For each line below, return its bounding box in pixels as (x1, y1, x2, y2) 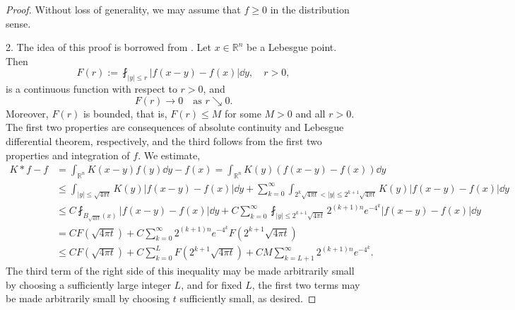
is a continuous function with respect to (6, 81, 177, 96)
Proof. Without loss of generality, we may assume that (6, 2, 241, 16)
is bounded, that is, (83, 105, 167, 120)
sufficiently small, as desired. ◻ (179, 291, 316, 306)
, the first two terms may (251, 277, 360, 292)
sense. (6, 16, 31, 30)
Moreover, (6, 105, 49, 120)
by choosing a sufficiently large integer (6, 277, 171, 292)
